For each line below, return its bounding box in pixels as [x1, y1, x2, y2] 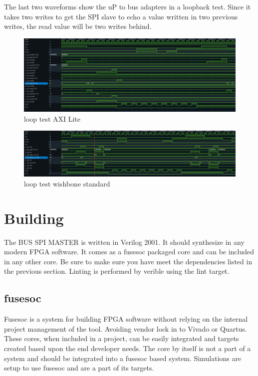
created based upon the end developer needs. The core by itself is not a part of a [4, 343, 251, 353]
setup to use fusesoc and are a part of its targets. [4, 363, 154, 373]
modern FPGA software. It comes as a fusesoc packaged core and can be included [4, 246, 255, 257]
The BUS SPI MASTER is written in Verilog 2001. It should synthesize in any [4, 236, 245, 247]
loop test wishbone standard [24, 178, 110, 188]
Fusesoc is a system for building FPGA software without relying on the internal [4, 314, 248, 324]
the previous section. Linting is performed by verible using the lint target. [4, 266, 230, 276]
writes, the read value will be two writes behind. [4, 21, 152, 31]
